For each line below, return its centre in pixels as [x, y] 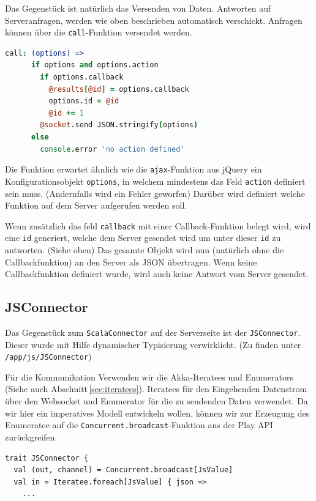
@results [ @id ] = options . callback [119, 89]
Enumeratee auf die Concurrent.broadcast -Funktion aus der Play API [139, 425]
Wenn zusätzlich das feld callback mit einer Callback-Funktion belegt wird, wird [158, 225]
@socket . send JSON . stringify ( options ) [119, 125]
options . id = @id [84, 101]
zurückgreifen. [31, 436]
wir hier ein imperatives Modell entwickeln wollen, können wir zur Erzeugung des [157, 413]
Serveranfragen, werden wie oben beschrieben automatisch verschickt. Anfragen [154, 20]
